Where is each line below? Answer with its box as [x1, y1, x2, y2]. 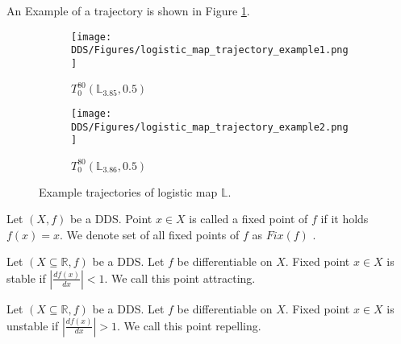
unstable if [6, 317, 59, 334]
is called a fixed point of [189, 210, 308, 227]
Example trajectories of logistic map [39, 183, 218, 200]
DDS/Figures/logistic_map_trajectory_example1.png [71, 44, 349, 56]
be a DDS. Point [69, 210, 152, 227]
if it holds [320, 210, 369, 227]
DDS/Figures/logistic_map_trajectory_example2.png [71, 121, 349, 133]
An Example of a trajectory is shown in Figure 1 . [6, 2, 250, 19]
